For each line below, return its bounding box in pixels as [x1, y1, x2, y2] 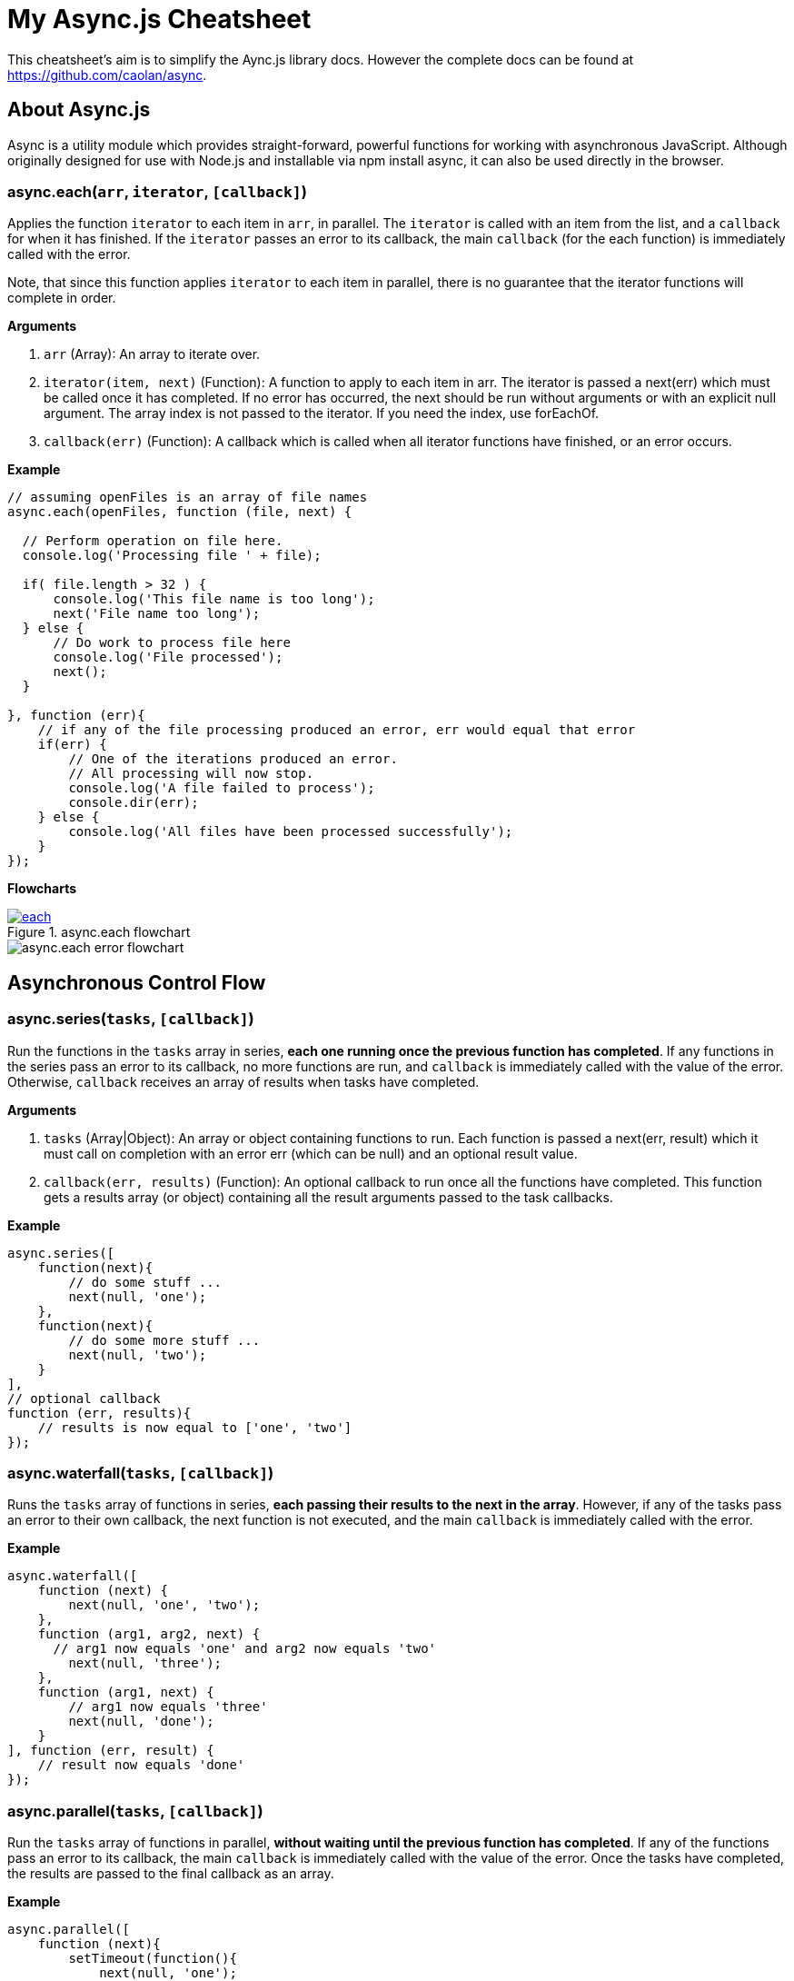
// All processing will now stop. [68, 766, 314, 781]
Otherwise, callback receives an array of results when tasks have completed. [7, 1073, 480, 1090]
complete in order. [7, 290, 116, 306]
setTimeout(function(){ [68, 1951, 237, 1966]
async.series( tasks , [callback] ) [7, 1010, 254, 1029]
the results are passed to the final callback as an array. [7, 1866, 334, 1882]
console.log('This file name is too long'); [53, 592, 375, 607]
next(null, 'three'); [68, 1656, 223, 1671]
